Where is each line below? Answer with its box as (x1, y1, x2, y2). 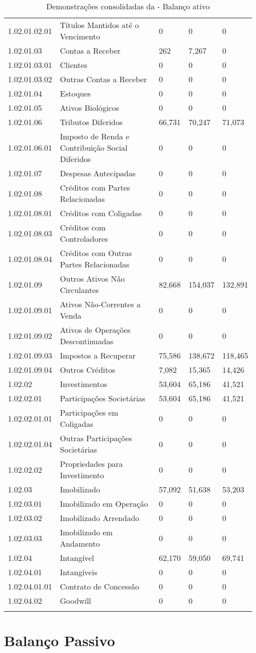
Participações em (60, 407, 119, 418)
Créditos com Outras (60, 247, 132, 259)
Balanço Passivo (4, 630, 115, 651)
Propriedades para (60, 458, 123, 469)
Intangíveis (60, 566, 97, 578)
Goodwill (60, 595, 92, 606)
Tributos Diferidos (60, 116, 123, 128)
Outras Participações (60, 432, 132, 444)
